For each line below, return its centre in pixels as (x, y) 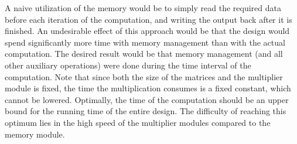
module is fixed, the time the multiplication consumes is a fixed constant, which (148, 88)
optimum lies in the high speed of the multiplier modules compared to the (138, 122)
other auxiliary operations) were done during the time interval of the (128, 65)
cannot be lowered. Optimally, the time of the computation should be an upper (147, 99)
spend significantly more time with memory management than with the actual (145, 42)
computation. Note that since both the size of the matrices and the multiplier (144, 76)
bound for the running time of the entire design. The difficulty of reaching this (146, 111)
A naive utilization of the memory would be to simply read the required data (143, 8)
